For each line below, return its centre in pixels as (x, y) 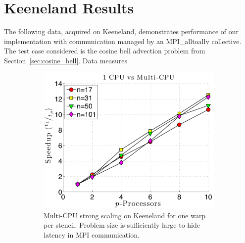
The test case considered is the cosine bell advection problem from (105, 51)
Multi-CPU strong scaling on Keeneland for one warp (125, 215)
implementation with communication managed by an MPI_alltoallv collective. (123, 41)
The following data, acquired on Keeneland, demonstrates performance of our (122, 31)
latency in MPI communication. (92, 234)
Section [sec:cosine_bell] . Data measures (66, 60)
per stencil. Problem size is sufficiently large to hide (122, 225)
